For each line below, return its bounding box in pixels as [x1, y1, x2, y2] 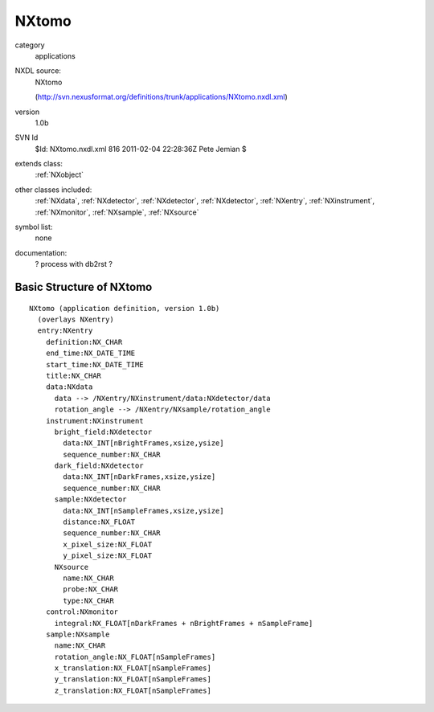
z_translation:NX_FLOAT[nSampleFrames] [54, 685, 212, 695]
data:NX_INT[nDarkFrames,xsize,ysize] [63, 473, 216, 481]
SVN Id [14, 133, 39, 142]
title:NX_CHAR [45, 370, 102, 380]
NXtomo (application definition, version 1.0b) [29, 304, 220, 313]
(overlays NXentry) [37, 314, 114, 324]
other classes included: [14, 185, 92, 194]
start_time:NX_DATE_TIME [45, 360, 144, 369]
